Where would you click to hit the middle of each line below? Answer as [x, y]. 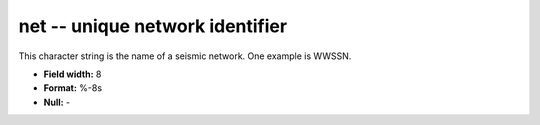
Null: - [57, 102]
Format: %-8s [73, 88]
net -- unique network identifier [153, 26]
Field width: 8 [72, 74]
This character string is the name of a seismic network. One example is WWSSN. [185, 56]
